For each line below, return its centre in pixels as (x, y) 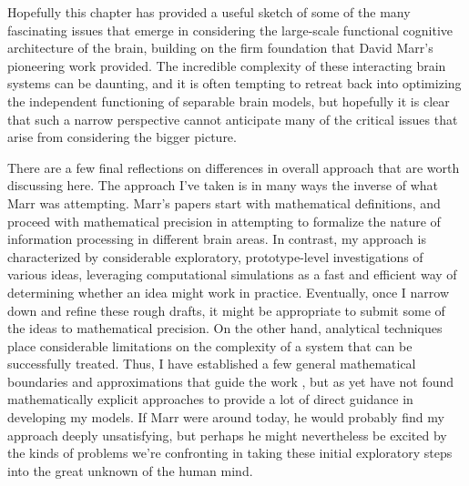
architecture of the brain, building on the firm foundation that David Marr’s (220, 48)
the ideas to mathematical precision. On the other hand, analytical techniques (225, 328)
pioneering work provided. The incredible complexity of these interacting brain (227, 65)
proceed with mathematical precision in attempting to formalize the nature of (224, 221)
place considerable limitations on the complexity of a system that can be (210, 345)
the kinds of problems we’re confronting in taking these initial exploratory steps (230, 453)
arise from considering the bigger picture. (122, 137)
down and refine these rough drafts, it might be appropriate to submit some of (226, 310)
